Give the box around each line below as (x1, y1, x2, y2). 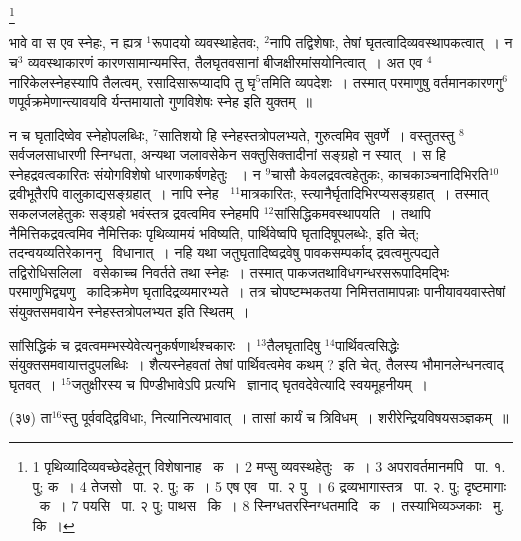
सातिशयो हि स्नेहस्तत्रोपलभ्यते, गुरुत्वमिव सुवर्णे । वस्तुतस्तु (158, 124, 455, 145)
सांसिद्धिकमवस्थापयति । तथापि (274, 203, 431, 224)
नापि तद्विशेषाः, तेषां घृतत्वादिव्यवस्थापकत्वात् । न (269, 32, 513, 53)
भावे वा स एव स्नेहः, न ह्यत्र (9, 32, 142, 53)
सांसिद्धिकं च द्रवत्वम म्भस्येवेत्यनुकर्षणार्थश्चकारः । (9, 334, 252, 355)
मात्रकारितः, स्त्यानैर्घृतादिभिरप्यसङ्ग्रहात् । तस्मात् (240, 183, 489, 204)
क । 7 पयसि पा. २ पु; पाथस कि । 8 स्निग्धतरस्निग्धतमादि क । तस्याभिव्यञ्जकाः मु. (39, 495, 505, 516)
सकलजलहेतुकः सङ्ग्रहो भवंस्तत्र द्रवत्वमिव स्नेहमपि (9, 203, 260, 224)
